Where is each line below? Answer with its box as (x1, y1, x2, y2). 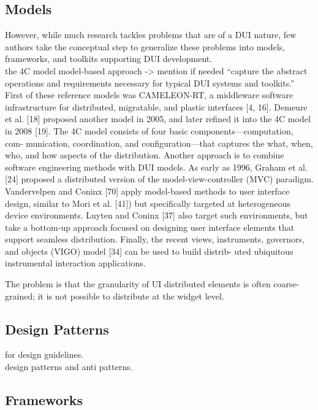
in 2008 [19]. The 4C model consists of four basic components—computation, (5, 124, 293, 137)
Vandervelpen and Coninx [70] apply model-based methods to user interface (5, 184, 290, 197)
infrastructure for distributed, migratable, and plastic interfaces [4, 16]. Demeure (5, 100, 308, 113)
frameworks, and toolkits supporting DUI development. (5, 52, 213, 65)
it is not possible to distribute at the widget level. (37, 289, 224, 302)
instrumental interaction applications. (5, 257, 146, 269)
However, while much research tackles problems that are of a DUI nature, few (5, 28, 297, 41)
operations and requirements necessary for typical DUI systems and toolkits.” (5, 76, 295, 89)
